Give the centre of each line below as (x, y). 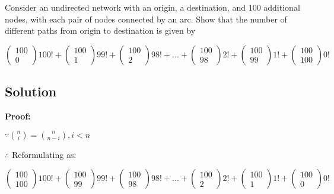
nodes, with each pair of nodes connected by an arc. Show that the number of (146, 19)
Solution (31, 91)
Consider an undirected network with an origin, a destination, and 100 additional (152, 7)
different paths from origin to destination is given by (100, 30)
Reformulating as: (44, 154)
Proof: (18, 116)
